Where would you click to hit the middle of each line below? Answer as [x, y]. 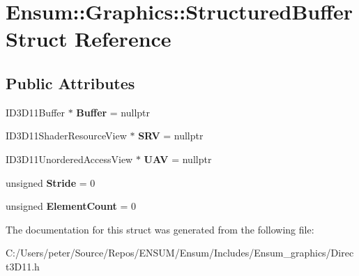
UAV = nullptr [178, 159]
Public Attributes [70, 83]
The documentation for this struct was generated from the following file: [160, 229]
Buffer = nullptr [113, 112]
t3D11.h [23, 266]
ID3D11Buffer [36, 112]
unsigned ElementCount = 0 [71, 206]
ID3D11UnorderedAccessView [69, 159]
